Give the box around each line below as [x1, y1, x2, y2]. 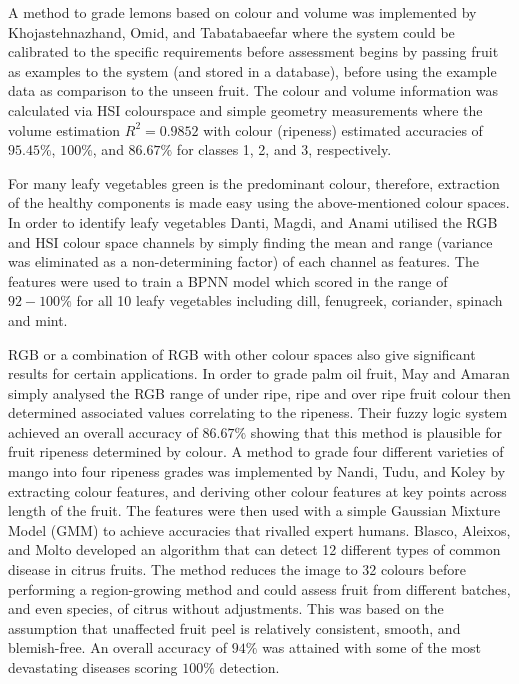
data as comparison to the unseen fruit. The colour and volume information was [8, 80, 499, 101]
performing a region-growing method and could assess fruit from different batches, [8, 578, 511, 599]
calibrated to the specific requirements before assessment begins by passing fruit [8, 41, 499, 62]
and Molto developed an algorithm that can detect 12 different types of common [8, 539, 501, 560]
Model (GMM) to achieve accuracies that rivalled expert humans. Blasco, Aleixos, [8, 519, 511, 540]
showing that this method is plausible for [250, 421, 502, 442]
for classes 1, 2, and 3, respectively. [176, 139, 392, 160]
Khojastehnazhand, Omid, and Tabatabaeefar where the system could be [8, 21, 455, 42]
